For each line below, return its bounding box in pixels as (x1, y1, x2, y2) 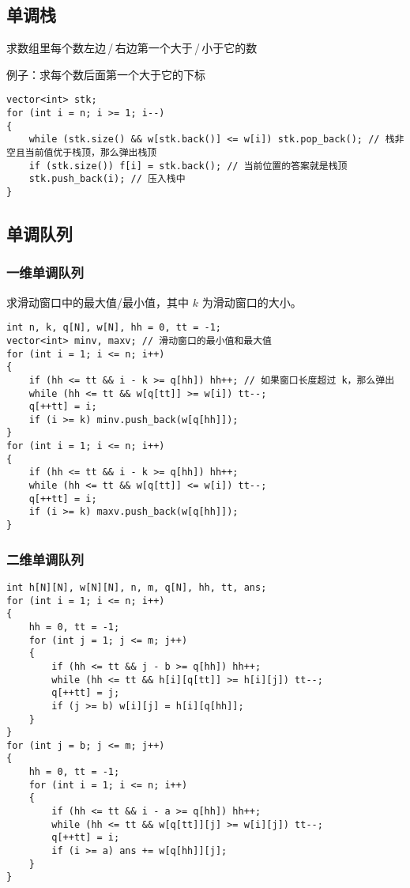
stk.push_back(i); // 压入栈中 (28, 173, 186, 185)
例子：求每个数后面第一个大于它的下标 (6, 66, 205, 82)
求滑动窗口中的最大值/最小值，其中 (6, 293, 189, 310)
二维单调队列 (6, 549, 85, 569)
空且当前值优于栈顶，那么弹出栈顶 (6, 147, 157, 159)
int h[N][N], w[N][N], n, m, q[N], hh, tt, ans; (6, 581, 267, 593)
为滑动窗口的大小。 (201, 293, 302, 310)
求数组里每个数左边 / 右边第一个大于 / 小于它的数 (6, 40, 258, 56)
